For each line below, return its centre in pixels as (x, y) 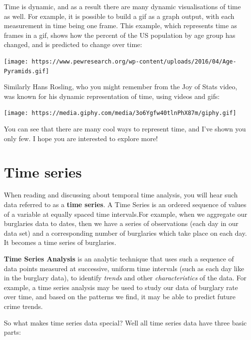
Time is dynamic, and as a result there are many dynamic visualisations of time (122, 6)
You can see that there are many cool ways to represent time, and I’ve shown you (125, 129)
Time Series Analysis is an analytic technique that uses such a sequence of (119, 259)
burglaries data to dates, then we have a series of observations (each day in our (121, 223)
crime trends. (24, 306)
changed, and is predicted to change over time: (73, 44)
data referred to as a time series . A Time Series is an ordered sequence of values (125, 204)
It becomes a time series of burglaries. (60, 242)
